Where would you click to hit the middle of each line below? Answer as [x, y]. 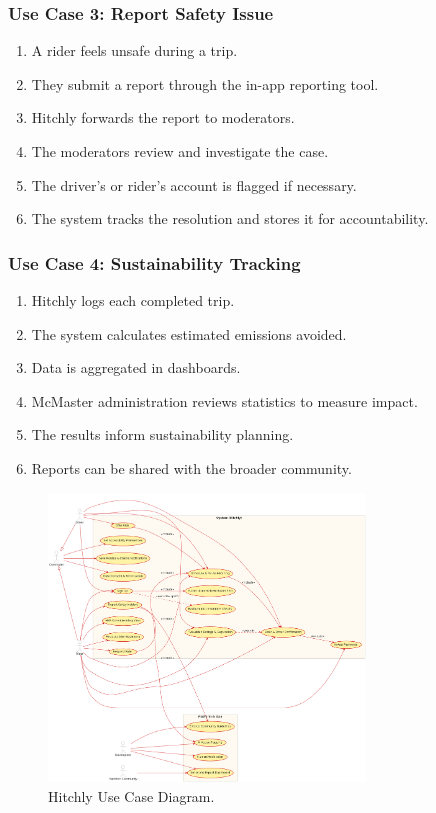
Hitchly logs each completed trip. [133, 300]
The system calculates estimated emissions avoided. [189, 333]
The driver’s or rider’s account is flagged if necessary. [194, 184]
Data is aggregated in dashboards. [136, 367]
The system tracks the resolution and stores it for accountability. [230, 218]
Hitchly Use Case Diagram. [131, 795]
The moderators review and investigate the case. [180, 151]
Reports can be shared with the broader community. [191, 467]
